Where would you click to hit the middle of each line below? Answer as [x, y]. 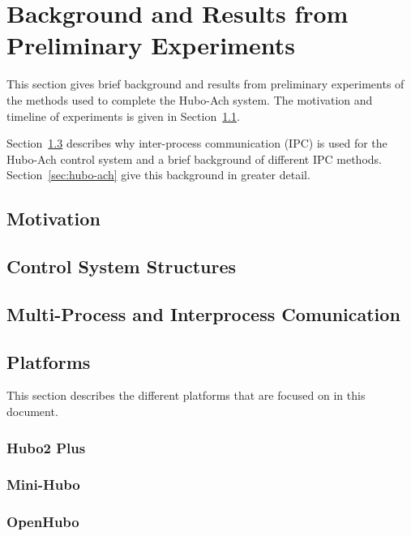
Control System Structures [122, 266]
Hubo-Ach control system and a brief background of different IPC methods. [194, 159]
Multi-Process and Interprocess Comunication [203, 313]
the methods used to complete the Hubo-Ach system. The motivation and [190, 99]
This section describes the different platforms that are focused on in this [186, 395]
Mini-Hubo [43, 485]
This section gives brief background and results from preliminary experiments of [205, 84]
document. [32, 412]
